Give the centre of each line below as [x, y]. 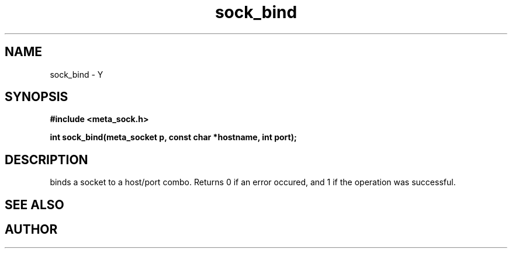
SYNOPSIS [37, 97]
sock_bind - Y [77, 74]
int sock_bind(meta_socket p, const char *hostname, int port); [173, 137]
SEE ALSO [34, 205]
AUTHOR [31, 230]
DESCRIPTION [46, 160]
